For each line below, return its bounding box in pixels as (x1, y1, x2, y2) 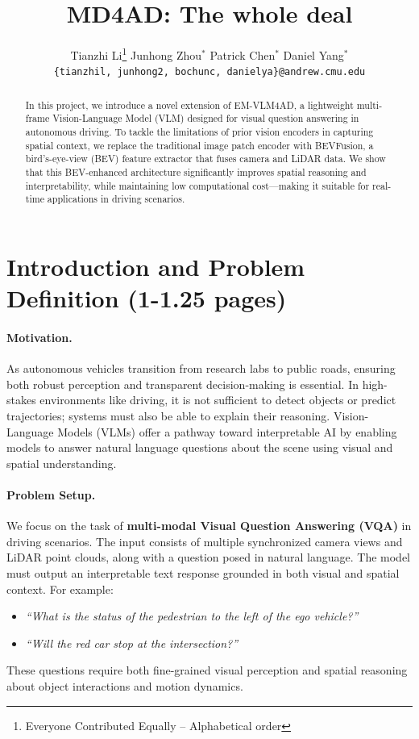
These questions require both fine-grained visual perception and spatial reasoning (6, 662, 408, 678)
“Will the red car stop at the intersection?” (25, 634, 239, 651)
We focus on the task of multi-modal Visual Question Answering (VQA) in (6, 517, 412, 534)
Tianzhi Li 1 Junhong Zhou (70, 44, 202, 63)
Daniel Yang (283, 46, 344, 63)
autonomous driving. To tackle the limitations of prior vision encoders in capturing (25, 125, 374, 139)
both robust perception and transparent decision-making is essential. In (6, 375, 359, 392)
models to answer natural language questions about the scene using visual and (6, 439, 393, 456)
